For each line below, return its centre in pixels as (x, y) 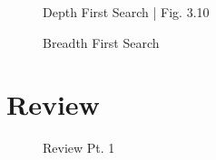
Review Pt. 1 (79, 148)
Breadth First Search (101, 42)
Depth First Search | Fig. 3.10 (126, 12)
